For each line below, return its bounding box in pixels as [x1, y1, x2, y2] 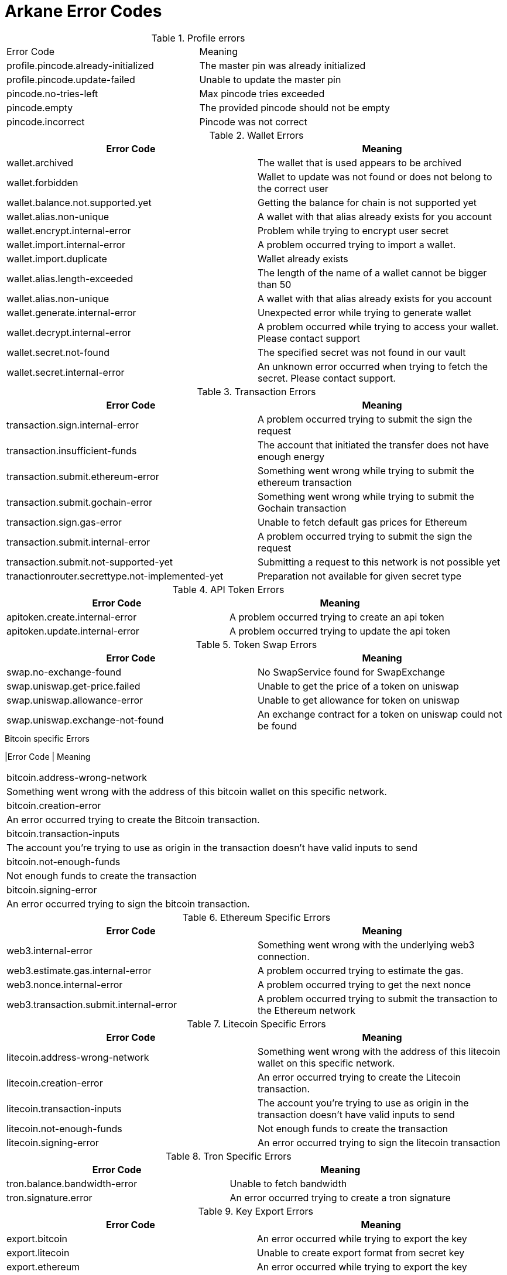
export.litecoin [6, 1246, 70, 1259]
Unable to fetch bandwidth [229, 1177, 347, 1190]
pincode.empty [6, 101, 73, 114]
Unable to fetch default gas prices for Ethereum [258, 516, 467, 528]
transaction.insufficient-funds [6, 444, 137, 457]
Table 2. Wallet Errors [209, 129, 304, 141]
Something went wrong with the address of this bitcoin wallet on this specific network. [6, 785, 387, 797]
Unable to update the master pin [199, 73, 341, 85]
